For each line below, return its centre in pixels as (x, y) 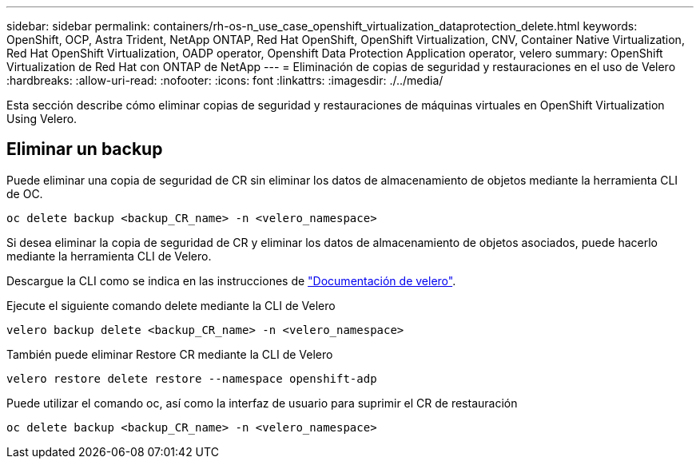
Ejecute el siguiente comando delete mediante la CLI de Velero (171, 305)
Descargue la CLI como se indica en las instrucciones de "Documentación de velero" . (231, 280)
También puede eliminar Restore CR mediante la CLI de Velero (170, 354)
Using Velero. (42, 119)
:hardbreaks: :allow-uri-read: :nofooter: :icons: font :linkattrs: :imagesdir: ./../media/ (225, 80)
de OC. (25, 193)
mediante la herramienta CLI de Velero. (109, 256)
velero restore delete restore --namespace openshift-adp (192, 378)
